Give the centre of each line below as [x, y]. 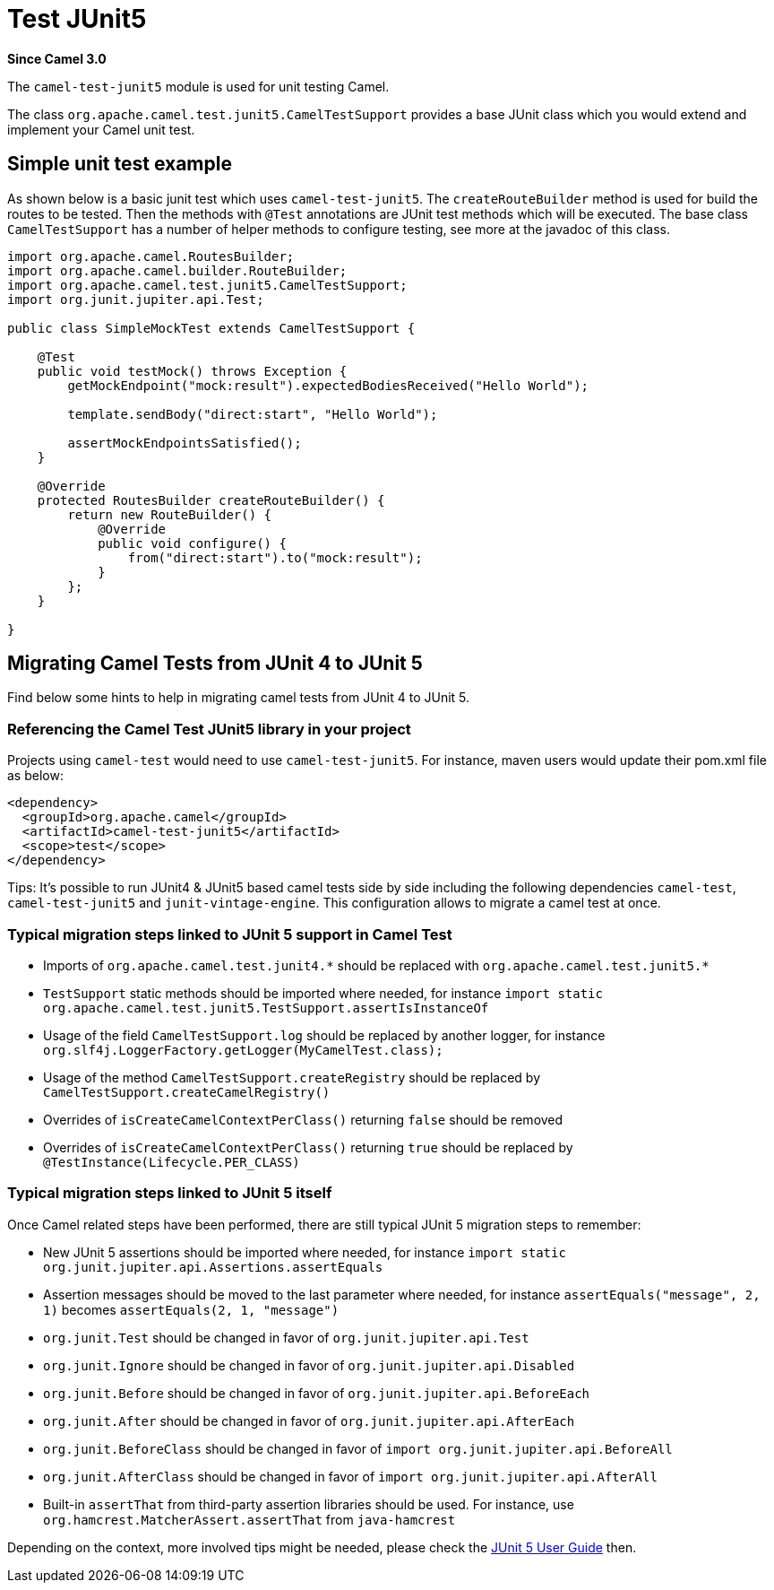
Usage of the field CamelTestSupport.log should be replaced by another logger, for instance [324, 1035]
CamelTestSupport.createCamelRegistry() [187, 1092]
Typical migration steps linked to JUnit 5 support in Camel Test [230, 934]
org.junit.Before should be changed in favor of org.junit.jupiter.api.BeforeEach [317, 1393]
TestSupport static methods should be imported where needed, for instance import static [323, 993]
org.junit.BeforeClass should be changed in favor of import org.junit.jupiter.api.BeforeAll [358, 1448]
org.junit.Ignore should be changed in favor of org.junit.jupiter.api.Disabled [309, 1365]
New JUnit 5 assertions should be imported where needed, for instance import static [305, 1252]
